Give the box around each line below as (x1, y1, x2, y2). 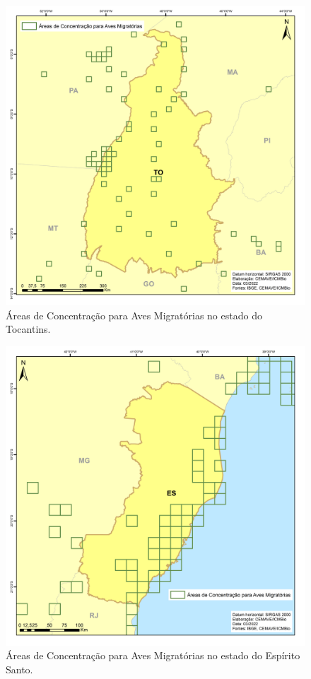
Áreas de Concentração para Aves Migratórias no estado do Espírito (6, 648, 300, 663)
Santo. (6, 661, 33, 676)
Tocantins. (6, 321, 51, 336)
